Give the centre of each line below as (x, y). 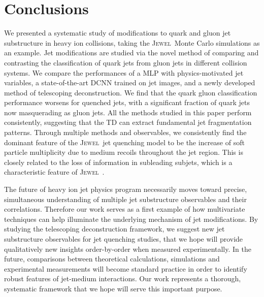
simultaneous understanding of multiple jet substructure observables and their (125, 199)
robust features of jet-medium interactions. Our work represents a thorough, (123, 278)
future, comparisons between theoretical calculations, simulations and (112, 259)
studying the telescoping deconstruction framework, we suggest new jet (114, 229)
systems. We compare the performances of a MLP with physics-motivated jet (124, 72)
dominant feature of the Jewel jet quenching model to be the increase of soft (124, 142)
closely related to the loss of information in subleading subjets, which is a (118, 162)
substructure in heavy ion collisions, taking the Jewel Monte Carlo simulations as (132, 42)
